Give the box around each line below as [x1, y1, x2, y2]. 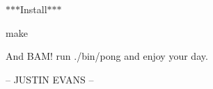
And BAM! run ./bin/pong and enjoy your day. [6, 49, 208, 63]
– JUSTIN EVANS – [6, 72, 94, 86]
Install [20, 2, 47, 16]
